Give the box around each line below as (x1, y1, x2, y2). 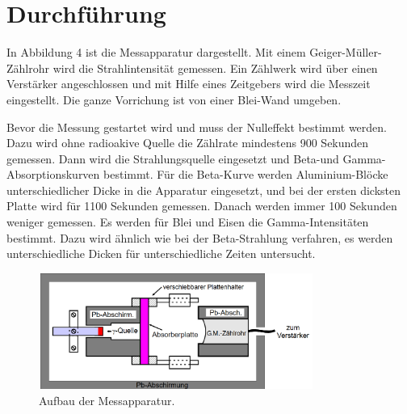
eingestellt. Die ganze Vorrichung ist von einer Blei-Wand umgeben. (6, 91, 342, 108)
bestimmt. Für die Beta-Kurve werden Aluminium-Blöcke (103, 166, 388, 183)
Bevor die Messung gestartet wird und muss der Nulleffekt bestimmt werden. (6, 118, 387, 135)
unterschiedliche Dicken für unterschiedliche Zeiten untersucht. (6, 245, 316, 262)
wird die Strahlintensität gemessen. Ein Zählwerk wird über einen (52, 59, 378, 76)
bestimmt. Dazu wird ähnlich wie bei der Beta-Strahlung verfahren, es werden (6, 229, 393, 246)
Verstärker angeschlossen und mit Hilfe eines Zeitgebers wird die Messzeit (6, 75, 371, 92)
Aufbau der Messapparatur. (39, 391, 175, 408)
